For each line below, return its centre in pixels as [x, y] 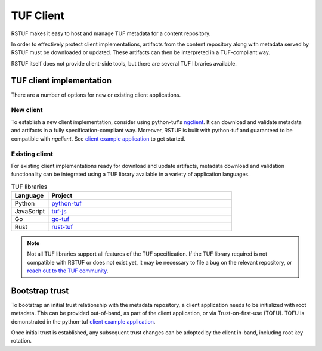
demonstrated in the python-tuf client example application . [83, 321]
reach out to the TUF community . [68, 271]
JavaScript [30, 211]
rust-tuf [62, 226]
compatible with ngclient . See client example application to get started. [98, 139]
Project [62, 195]
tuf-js [59, 211]
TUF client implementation [61, 80]
